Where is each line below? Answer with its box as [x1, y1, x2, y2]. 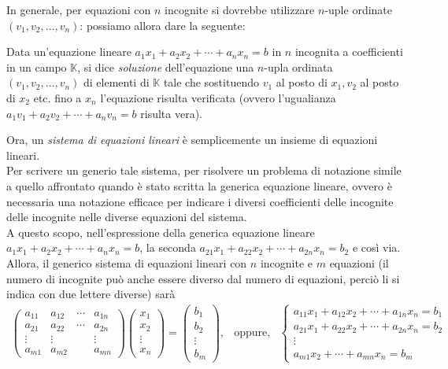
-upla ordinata [264, 58, 333, 75]
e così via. [352, 239, 401, 256]
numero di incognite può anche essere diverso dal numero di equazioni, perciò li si [6, 270, 400, 286]
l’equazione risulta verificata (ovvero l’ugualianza [100, 89, 336, 105]
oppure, [234, 327, 271, 339]
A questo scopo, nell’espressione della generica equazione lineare [6, 223, 315, 240]
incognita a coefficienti [294, 43, 403, 60]
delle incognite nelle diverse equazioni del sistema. [6, 208, 247, 225]
